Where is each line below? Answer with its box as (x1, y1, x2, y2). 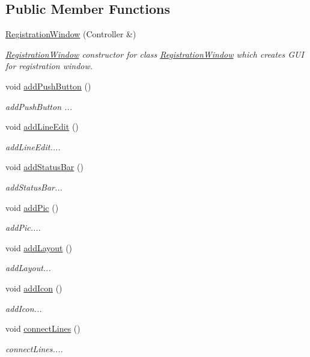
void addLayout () (5, 241, 73, 254)
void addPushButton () (5, 79, 91, 92)
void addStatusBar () (5, 160, 84, 173)
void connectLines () (5, 322, 81, 335)
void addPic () (5, 201, 59, 213)
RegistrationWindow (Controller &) (5, 28, 136, 40)
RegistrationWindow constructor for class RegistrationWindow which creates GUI (5, 47, 304, 60)
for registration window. (5, 59, 93, 72)
